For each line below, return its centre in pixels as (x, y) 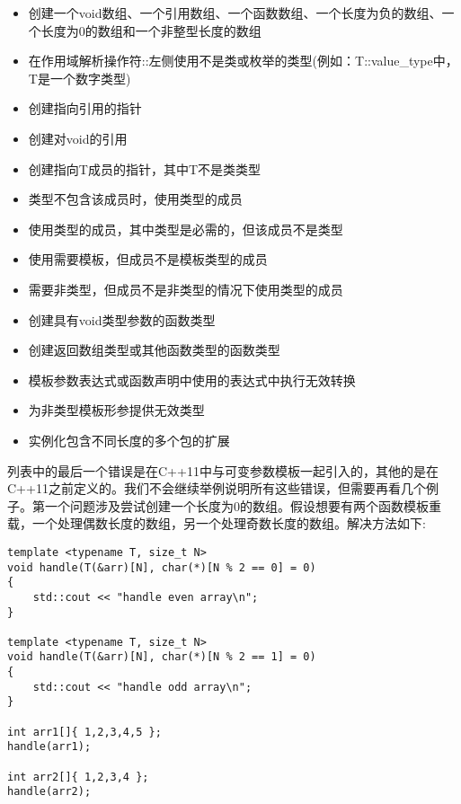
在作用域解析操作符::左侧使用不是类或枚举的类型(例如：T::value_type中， (243, 61)
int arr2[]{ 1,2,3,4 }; (78, 777)
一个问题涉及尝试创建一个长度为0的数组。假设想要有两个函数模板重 (243, 505)
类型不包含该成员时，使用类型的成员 (135, 199)
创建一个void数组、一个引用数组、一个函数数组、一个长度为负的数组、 (235, 13)
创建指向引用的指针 (85, 108)
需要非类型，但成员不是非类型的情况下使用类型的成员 (186, 289)
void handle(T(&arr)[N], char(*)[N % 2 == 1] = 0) (162, 657)
